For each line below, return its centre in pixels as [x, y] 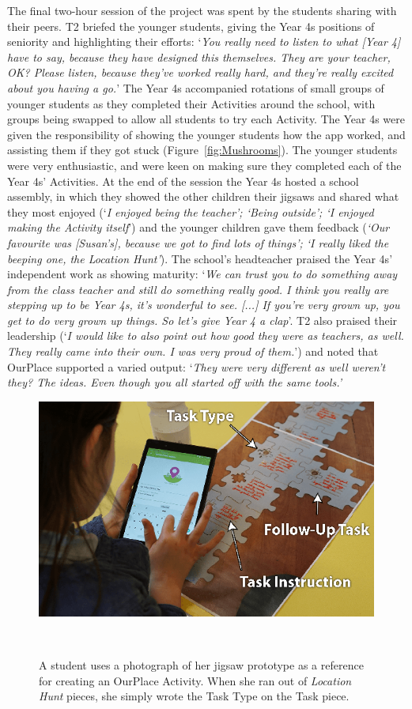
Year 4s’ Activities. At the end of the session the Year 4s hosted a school [183, 181]
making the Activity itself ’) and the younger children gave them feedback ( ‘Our [198, 227]
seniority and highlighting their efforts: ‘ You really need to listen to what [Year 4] [204, 41]
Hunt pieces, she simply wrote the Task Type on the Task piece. [194, 696]
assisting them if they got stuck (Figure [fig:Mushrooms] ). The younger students [202, 150]
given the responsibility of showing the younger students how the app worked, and [206, 134]
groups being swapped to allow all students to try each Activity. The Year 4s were [206, 119]
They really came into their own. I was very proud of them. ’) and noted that [193, 351]
